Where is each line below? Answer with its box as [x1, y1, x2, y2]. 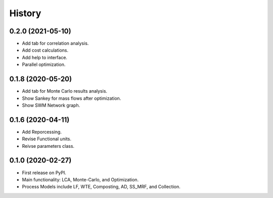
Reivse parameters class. [22, 143, 75, 149]
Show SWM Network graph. [22, 102, 80, 108]
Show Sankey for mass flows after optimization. [22, 95, 121, 101]
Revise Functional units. [22, 136, 72, 142]
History [9, 8, 41, 19]
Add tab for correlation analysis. [22, 41, 89, 47]
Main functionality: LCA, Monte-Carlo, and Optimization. [22, 176, 139, 182]
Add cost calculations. [22, 47, 69, 53]
